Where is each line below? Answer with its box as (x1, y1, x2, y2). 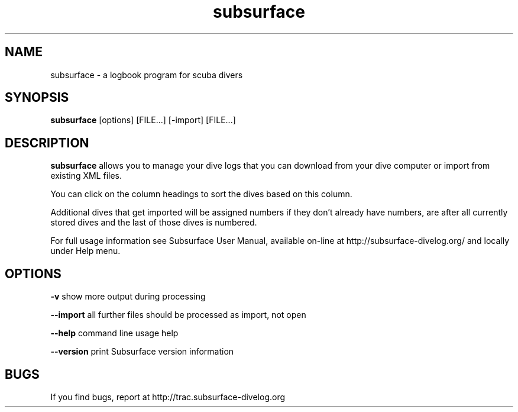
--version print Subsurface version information (50, 346, 234, 357)
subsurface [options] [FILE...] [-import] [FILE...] (50, 115, 236, 125)
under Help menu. (50, 246, 121, 256)
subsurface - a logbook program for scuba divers (50, 69, 243, 80)
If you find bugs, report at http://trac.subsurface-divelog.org (50, 391, 286, 402)
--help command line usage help (50, 328, 179, 339)
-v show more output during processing (50, 291, 206, 302)
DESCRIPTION (5, 135, 89, 150)
